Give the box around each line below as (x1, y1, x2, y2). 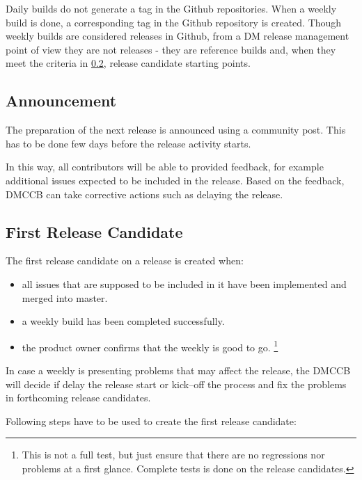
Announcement (6, 90, 117, 111)
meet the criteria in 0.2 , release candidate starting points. (6, 56, 251, 70)
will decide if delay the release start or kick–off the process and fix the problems (6, 376, 347, 391)
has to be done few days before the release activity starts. (6, 136, 251, 150)
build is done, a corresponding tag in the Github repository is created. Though (6, 15, 342, 29)
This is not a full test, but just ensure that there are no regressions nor (22, 447, 325, 462)
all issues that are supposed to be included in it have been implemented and (22, 276, 347, 291)
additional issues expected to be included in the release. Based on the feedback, (6, 173, 345, 187)
